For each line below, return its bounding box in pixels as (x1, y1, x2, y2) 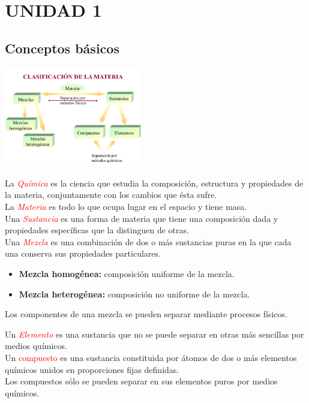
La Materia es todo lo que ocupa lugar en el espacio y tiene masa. (5, 200, 247, 213)
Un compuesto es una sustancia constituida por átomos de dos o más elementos (5, 351, 297, 364)
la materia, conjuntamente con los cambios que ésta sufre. (5, 188, 217, 201)
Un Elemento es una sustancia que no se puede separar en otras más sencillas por (5, 327, 304, 340)
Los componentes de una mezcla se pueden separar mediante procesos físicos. (5, 308, 288, 320)
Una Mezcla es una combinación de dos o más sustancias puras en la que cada (5, 235, 292, 248)
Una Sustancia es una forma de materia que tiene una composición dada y (5, 212, 278, 224)
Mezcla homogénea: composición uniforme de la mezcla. (19, 267, 235, 280)
